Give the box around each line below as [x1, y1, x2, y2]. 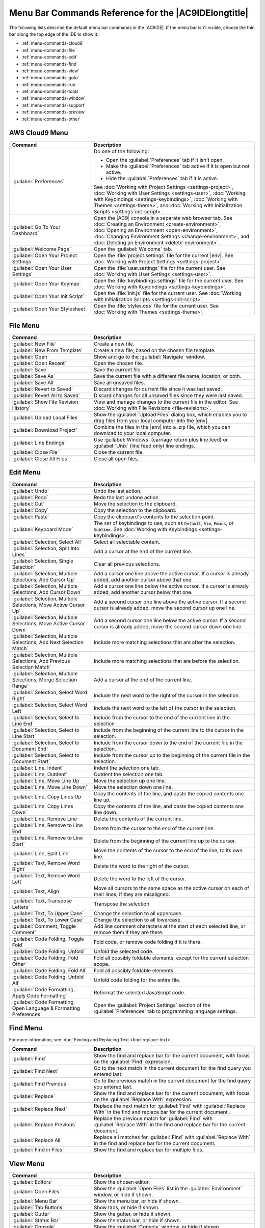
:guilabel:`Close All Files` [12, 455, 69, 462]
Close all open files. [93, 455, 139, 462]
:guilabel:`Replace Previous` [12, 1121, 77, 1128]
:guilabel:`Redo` [12, 494, 49, 501]
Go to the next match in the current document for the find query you [93, 1065, 251, 1072]
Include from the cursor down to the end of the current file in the [93, 739, 243, 746]
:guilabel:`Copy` [12, 506, 49, 513]
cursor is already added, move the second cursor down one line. [93, 623, 243, 630]
